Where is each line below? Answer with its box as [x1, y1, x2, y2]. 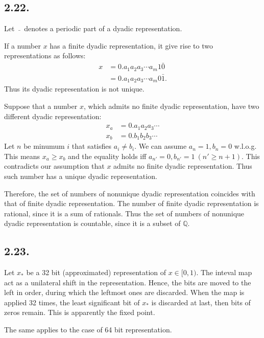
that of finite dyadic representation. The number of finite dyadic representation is [4, 198, 259, 209]
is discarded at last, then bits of [151, 297, 251, 307]
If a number [4, 40, 41, 51]
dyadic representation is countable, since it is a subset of [4, 218, 181, 229]
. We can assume [134, 141, 187, 151]
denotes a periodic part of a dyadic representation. [24, 23, 182, 34]
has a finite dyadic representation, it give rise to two [50, 40, 213, 51]
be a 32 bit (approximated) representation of [26, 267, 166, 278]
